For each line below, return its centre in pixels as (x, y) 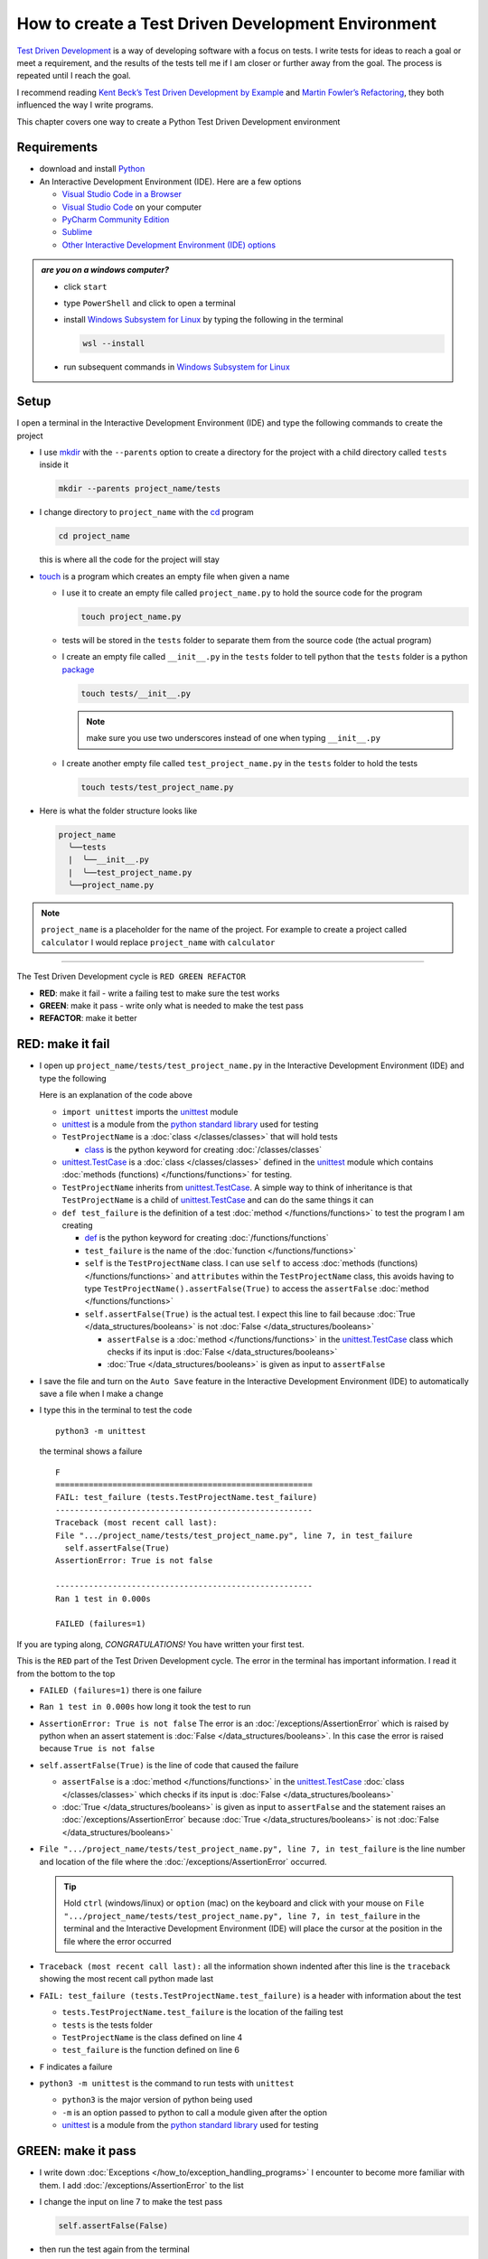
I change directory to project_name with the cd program (147, 512)
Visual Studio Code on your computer (132, 207)
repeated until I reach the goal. (74, 76)
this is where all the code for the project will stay (130, 559)
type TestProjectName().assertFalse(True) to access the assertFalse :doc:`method (257, 1289)
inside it (54, 464)
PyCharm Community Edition (116, 219)
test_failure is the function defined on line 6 (150, 2050)
